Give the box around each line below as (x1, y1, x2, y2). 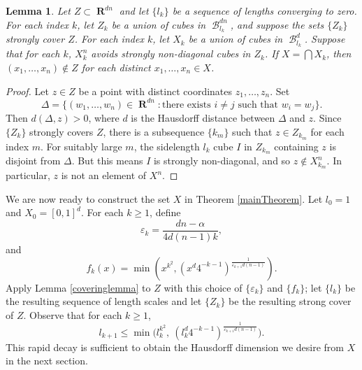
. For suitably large (41, 138, 122, 153)
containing (274, 138, 319, 153)
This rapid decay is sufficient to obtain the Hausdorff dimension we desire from (6, 339, 344, 354)
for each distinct (81, 59, 151, 74)
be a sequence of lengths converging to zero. (172, 3, 357, 17)
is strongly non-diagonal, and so (153, 153, 291, 168)
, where (88, 111, 120, 125)
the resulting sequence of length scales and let (6, 294, 202, 308)
